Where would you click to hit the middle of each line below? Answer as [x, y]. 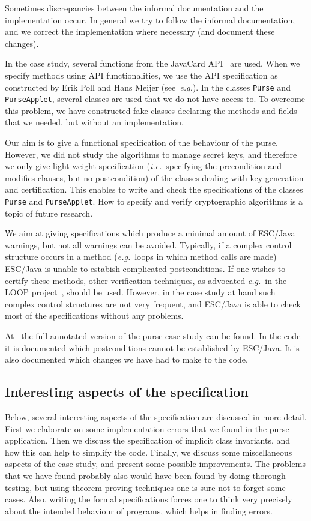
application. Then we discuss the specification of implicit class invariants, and [148, 440]
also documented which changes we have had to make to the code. [126, 359]
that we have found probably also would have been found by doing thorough [145, 475]
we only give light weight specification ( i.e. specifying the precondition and [143, 166]
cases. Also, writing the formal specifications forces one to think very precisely [149, 499]
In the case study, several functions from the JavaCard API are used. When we [152, 63]
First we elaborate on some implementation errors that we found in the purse [147, 428]
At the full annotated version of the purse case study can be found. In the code [153, 336]
